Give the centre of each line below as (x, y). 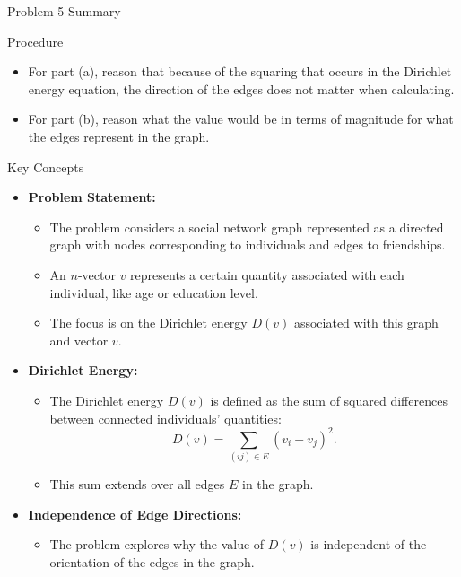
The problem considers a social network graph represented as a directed (247, 227)
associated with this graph (366, 323)
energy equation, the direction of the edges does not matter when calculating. (241, 88)
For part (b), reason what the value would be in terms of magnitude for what (241, 119)
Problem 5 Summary (64, 11)
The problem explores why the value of (157, 544)
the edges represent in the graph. (119, 136)
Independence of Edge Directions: (135, 514)
